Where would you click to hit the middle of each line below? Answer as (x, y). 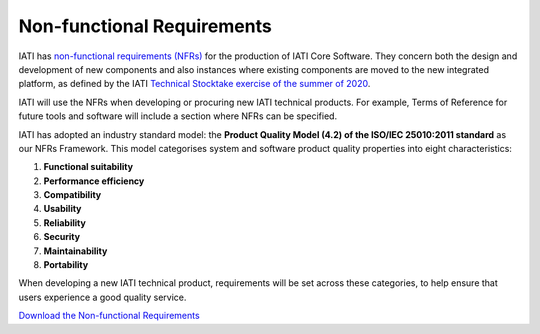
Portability (66, 265)
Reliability (65, 222)
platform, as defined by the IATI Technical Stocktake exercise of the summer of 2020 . (194, 84)
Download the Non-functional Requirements (109, 316)
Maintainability (75, 251)
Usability (62, 209)
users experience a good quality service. (102, 297)
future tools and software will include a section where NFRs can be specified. (178, 116)
